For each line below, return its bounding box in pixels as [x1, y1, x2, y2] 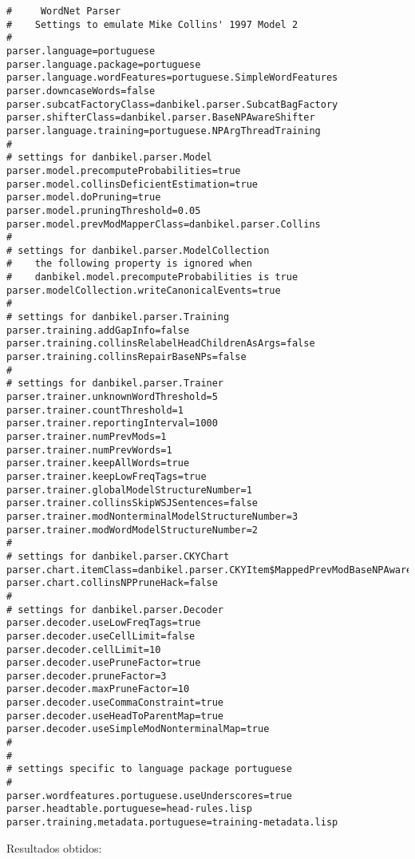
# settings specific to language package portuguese [6, 763, 292, 775]
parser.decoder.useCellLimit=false [6, 630, 196, 642]
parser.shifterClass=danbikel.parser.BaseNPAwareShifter [6, 112, 315, 124]
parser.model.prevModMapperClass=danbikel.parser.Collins [6, 218, 321, 230]
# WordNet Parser [6, 6, 121, 17]
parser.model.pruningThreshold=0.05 [6, 204, 201, 216]
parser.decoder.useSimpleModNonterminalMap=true [6, 723, 270, 735]
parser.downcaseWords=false [6, 85, 156, 97]
